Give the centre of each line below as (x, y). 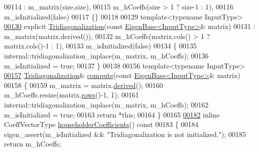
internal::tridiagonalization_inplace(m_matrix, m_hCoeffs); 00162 (106, 104)
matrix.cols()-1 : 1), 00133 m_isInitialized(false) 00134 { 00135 (100, 46)
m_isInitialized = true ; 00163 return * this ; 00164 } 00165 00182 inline (112, 114)
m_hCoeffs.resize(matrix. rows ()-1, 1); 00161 (71, 95)
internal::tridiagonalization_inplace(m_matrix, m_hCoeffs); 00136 (106, 55)
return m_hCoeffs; (33, 144)
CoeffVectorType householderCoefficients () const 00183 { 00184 (101, 124)
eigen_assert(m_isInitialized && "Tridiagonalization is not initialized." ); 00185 (125, 134)
